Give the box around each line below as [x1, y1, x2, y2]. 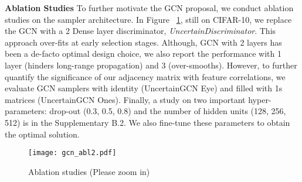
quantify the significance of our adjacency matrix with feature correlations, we [5, 70, 286, 83]
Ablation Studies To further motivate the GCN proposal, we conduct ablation [5, 2, 294, 13]
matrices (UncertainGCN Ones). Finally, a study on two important [5, 93, 246, 105]
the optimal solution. [5, 128, 80, 140]
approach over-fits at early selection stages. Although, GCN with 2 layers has [5, 36, 282, 48]
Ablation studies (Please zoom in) [28, 165, 150, 177]
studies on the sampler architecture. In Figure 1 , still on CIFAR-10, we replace [5, 13, 292, 25]
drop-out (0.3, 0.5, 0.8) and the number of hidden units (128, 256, [49, 105, 286, 117]
